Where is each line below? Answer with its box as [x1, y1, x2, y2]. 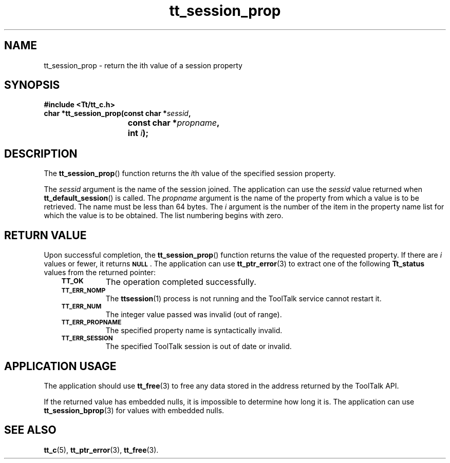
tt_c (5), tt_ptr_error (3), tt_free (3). [44, 445, 159, 454]
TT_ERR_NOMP [61, 287, 106, 295]
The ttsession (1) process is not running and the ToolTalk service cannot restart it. [105, 294, 382, 303]
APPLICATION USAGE [4, 359, 117, 373]
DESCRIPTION [4, 147, 78, 160]
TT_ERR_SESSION [61, 335, 113, 342]
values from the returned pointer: [44, 268, 156, 277]
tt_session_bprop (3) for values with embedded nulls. [44, 406, 224, 415]
